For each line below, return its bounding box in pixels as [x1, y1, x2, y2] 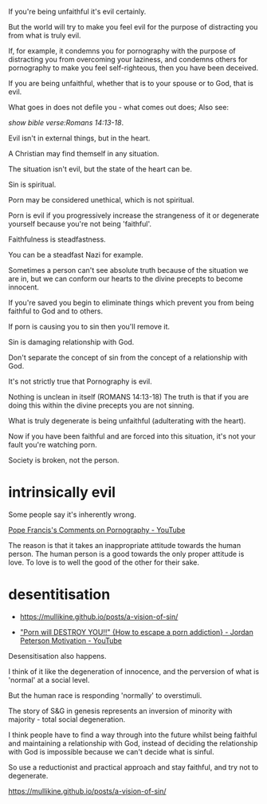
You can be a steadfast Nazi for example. [8, 250, 143, 259]
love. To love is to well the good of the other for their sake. [8, 558, 200, 567]
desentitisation [8, 585, 111, 604]
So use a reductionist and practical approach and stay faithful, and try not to [8, 762, 259, 772]
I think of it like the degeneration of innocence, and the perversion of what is [8, 666, 260, 676]
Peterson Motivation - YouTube [19, 636, 122, 645]
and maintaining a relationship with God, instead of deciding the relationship [8, 738, 258, 748]
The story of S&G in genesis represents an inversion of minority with [8, 706, 233, 715]
